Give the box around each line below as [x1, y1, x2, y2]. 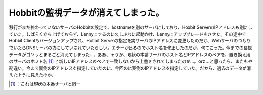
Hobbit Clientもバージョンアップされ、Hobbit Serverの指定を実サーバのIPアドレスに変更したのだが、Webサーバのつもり [9, 38, 251, 44]
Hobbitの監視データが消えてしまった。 [9, 7, 164, 18]
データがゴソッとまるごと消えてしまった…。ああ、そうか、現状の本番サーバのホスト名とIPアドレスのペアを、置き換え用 [9, 52, 251, 57]
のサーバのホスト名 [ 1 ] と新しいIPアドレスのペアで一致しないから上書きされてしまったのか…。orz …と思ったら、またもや [9, 58, 253, 64]
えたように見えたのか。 [9, 72, 56, 78]
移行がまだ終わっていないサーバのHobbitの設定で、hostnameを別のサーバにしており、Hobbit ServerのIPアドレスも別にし [9, 24, 253, 30]
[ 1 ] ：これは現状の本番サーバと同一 [10, 81, 81, 87]
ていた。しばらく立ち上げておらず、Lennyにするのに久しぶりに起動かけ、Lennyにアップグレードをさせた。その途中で [9, 31, 246, 37]
